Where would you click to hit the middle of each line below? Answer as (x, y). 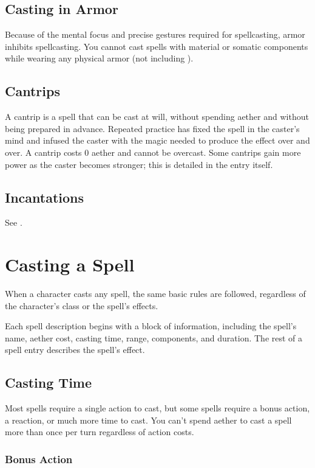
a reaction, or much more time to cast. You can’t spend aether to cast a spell (148, 420)
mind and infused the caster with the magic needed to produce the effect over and (157, 140)
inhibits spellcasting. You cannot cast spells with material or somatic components (157, 46)
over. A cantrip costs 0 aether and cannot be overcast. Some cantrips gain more (153, 152)
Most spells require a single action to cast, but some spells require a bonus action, (157, 408)
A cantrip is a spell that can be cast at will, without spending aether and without (157, 117)
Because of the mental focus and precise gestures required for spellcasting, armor (155, 34)
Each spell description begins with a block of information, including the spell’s (151, 326)
